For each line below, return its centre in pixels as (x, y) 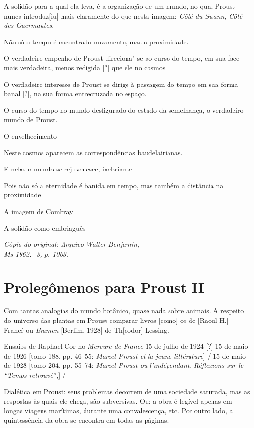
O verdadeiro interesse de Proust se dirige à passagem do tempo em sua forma (121, 84)
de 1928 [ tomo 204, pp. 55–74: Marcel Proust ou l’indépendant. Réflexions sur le (124, 365)
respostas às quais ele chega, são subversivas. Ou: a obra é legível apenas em (118, 401)
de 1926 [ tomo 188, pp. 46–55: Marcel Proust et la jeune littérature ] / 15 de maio (125, 355)
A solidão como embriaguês (45, 227)
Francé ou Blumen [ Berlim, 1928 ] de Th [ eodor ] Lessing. (86, 330)
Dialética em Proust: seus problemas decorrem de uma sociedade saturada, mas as (127, 391)
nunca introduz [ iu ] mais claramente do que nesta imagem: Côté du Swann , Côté (123, 15)
